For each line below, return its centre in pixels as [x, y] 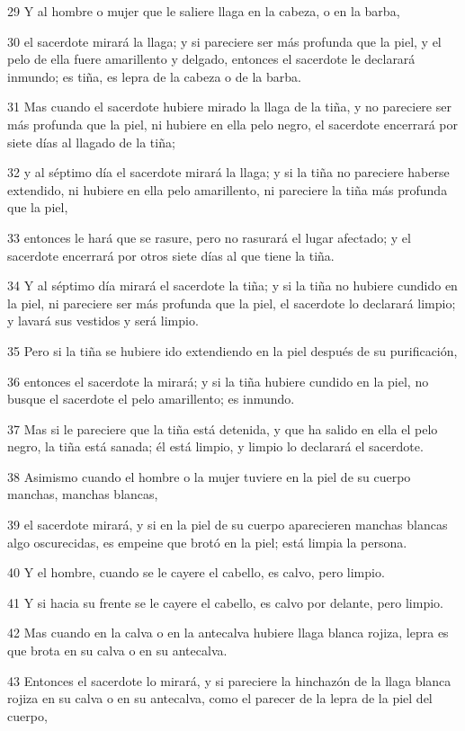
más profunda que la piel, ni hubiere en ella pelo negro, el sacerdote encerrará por [232, 124]
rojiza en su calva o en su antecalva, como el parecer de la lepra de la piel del [220, 698]
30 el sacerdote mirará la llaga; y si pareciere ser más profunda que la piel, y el [224, 41]
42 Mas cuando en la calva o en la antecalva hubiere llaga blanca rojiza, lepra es [228, 633]
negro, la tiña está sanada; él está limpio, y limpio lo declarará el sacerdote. [215, 446]
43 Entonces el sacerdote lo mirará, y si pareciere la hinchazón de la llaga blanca [229, 680]
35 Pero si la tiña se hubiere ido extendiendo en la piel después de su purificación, [232, 350]
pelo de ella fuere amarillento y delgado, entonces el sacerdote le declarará [211, 59]
